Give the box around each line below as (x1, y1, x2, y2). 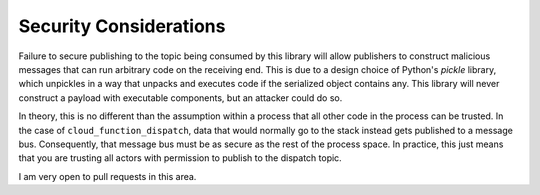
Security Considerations (18, 15, 226, 37)
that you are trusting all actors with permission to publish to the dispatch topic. (18, 152, 342, 164)
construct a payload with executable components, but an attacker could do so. (18, 91, 343, 104)
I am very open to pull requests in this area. (18, 170, 197, 182)
